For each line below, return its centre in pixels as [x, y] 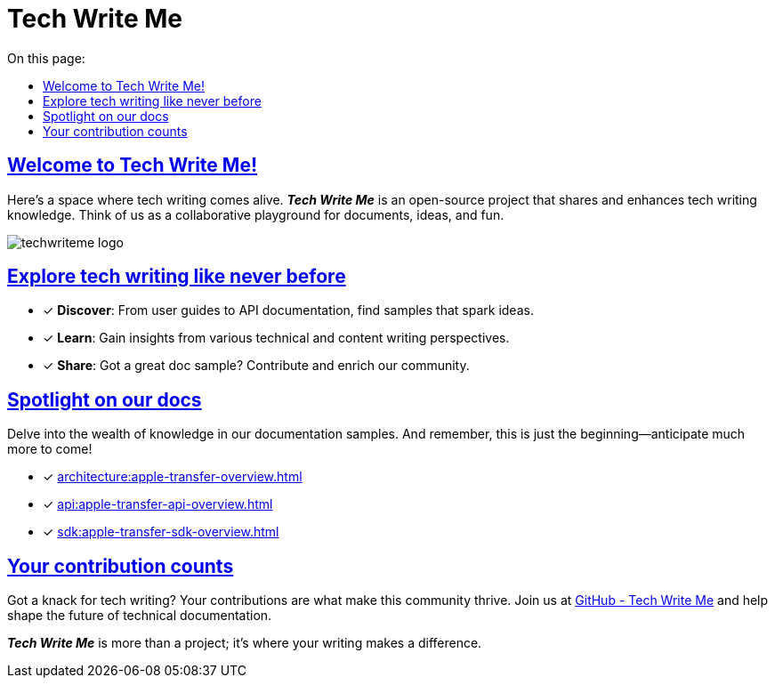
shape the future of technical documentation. [140, 616]
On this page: [46, 58]
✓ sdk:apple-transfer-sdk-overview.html [161, 532]
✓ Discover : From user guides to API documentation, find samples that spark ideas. [288, 310]
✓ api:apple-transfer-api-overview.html [158, 504]
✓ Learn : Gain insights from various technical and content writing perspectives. [276, 338]
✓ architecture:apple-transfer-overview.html [173, 477]
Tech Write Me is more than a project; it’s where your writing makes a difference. [245, 643]
